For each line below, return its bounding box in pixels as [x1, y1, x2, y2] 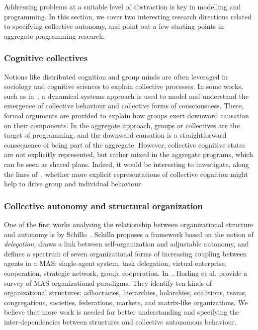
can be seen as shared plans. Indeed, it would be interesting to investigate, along [4, 159, 249, 169]
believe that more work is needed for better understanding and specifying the [4, 307, 240, 317]
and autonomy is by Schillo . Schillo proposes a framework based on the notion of [4, 229, 254, 239]
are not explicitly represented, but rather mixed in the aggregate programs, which [4, 149, 253, 160]
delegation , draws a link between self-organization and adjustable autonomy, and [4, 239, 249, 249]
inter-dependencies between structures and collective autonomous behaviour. [4, 316, 237, 327]
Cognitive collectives [4, 52, 88, 64]
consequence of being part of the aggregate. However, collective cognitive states [4, 139, 246, 150]
